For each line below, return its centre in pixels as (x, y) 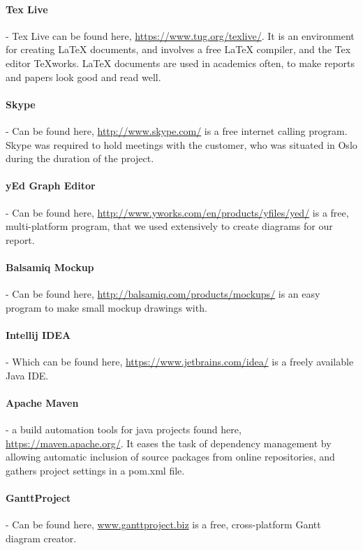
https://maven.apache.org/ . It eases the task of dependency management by (169, 443)
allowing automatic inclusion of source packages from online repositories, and (170, 457)
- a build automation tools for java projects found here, (124, 429)
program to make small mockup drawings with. (106, 307)
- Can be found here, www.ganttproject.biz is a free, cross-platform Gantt (163, 524)
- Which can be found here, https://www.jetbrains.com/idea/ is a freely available (180, 362)
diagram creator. (41, 538)
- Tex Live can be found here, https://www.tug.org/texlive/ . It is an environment (180, 35)
